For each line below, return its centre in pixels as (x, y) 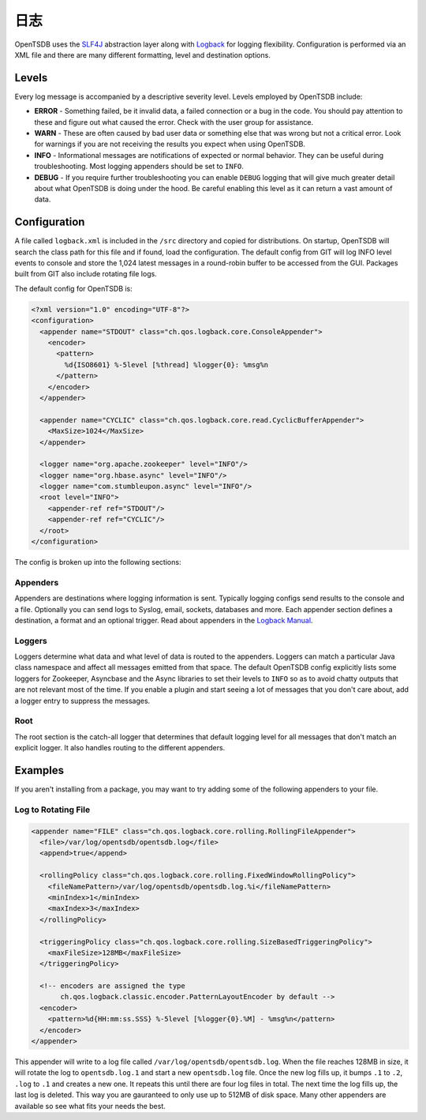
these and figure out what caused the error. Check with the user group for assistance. (174, 122)
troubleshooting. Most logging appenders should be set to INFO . (139, 167)
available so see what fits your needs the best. (90, 1106)
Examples (39, 770)
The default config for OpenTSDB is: (74, 288)
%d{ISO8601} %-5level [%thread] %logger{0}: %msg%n (166, 365)
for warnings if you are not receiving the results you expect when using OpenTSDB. (170, 144)
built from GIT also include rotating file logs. (86, 274)
